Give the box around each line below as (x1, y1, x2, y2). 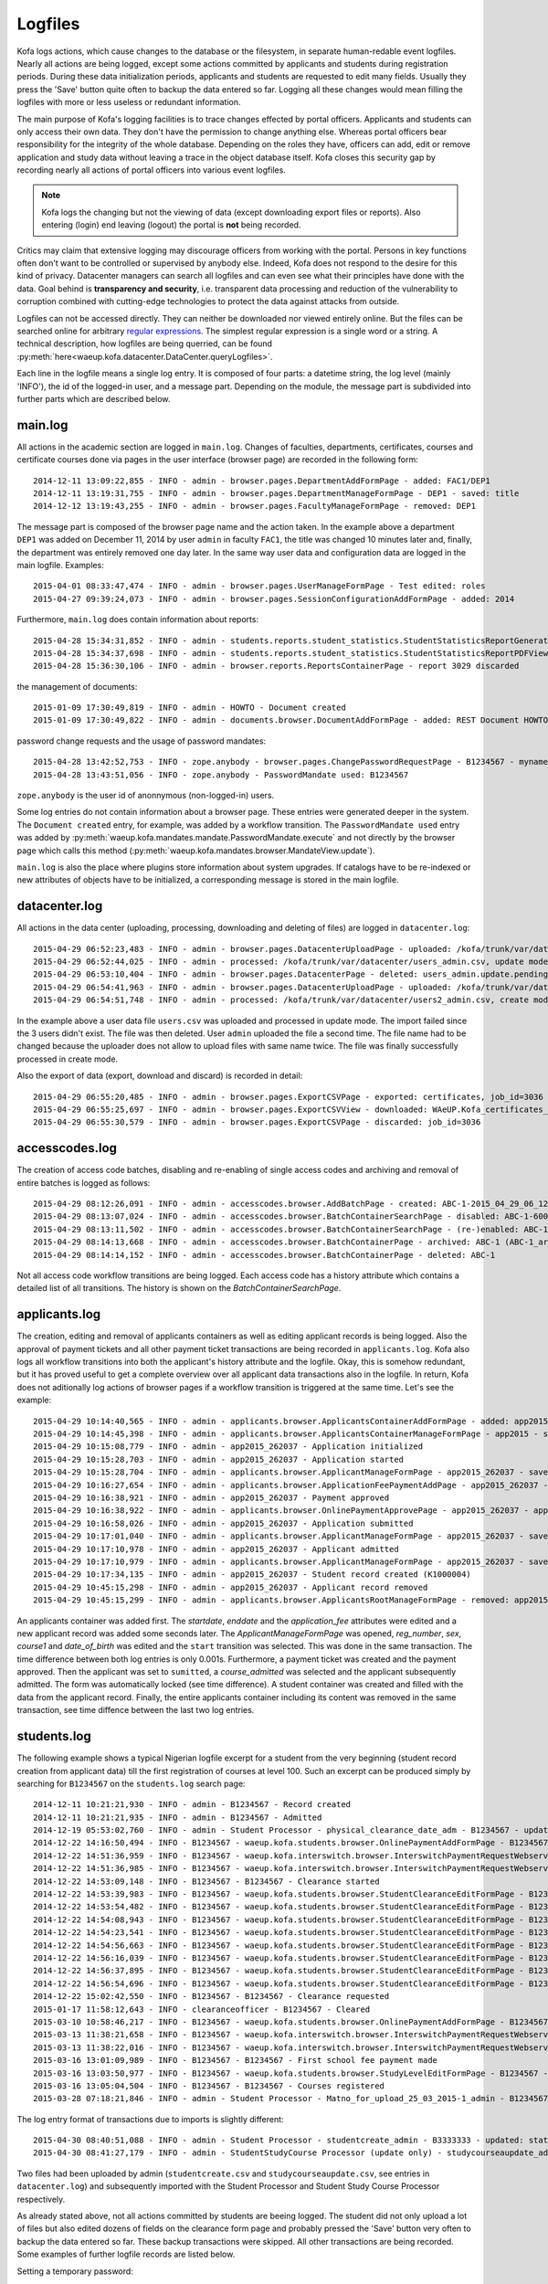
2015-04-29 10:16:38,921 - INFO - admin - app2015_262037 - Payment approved (33, 1492, 390, 1503)
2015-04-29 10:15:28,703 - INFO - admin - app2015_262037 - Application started (33, 1454, 405, 1465)
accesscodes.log (16, 1140, 118, 1156)
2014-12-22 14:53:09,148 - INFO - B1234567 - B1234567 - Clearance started (33, 1876, 380, 1887)
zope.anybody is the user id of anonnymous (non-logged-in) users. (16, 790, 275, 801)
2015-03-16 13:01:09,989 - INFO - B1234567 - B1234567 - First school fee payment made (33, 2056, 438, 2066)
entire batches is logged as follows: (16, 1177, 151, 1188)
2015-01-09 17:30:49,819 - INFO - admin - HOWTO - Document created (33, 703, 346, 713)
